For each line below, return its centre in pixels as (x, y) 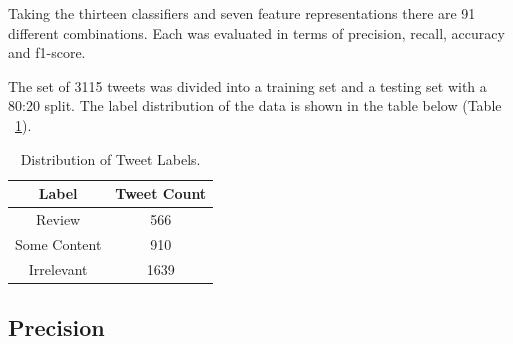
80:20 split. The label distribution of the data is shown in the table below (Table (255, 105)
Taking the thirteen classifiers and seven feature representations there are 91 (242, 13)
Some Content (58, 243)
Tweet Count (161, 193)
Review (58, 219)
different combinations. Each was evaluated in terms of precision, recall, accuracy (256, 32)
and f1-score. (47, 52)
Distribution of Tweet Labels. (110, 158)
